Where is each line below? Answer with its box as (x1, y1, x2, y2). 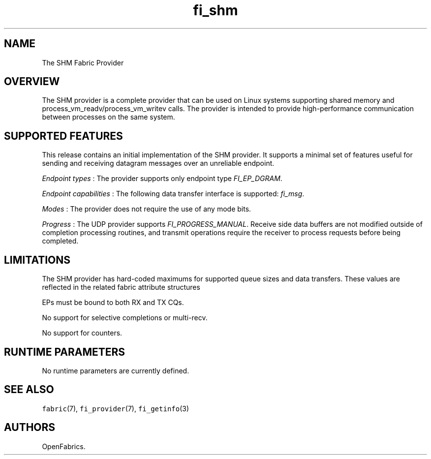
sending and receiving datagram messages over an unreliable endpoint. (42, 159, 275, 168)
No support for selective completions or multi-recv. (42, 313, 208, 322)
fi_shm (193, 2, 238, 19)
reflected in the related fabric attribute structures (42, 283, 200, 292)
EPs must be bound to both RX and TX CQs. (42, 298, 184, 307)
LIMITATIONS (4, 253, 71, 266)
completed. (42, 237, 79, 245)
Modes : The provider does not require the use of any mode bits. (42, 205, 251, 214)
